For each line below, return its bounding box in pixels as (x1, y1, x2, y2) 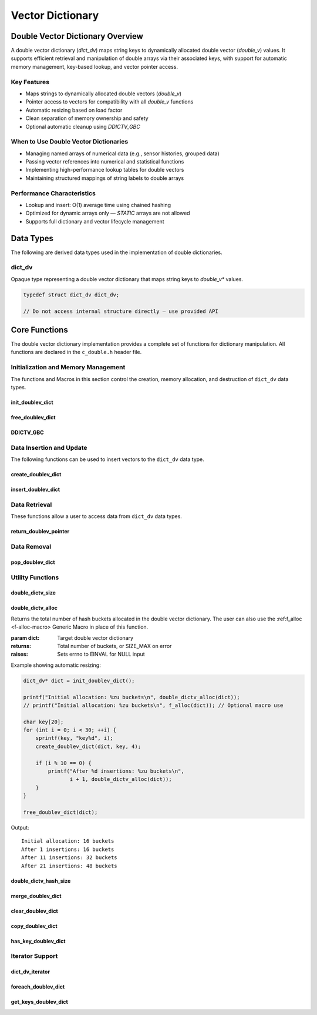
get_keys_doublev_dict (11, 999, 69, 1006)
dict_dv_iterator (11, 968, 50, 976)
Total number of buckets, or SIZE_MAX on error (57, 642, 172, 649)
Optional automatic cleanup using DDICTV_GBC (25, 123, 141, 130)
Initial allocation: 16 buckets (21, 838, 114, 844)
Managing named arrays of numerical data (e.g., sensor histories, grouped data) (25, 150, 220, 157)
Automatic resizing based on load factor (25, 106, 123, 113)
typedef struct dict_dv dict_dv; (23, 291, 120, 298)
